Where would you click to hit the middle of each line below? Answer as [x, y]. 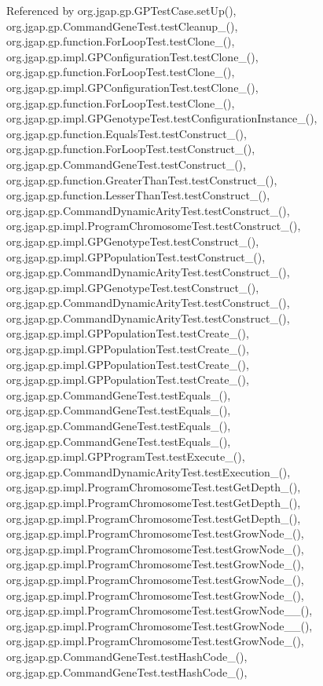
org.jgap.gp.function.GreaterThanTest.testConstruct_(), [142, 179]
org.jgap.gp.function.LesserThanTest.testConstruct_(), [138, 195]
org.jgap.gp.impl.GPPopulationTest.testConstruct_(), [136, 256]
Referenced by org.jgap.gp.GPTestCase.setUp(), [121, 10]
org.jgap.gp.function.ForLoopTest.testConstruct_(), [131, 149]
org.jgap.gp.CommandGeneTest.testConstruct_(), [126, 164]
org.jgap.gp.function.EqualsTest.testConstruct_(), [127, 133]
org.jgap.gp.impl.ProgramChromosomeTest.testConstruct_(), [154, 226]
